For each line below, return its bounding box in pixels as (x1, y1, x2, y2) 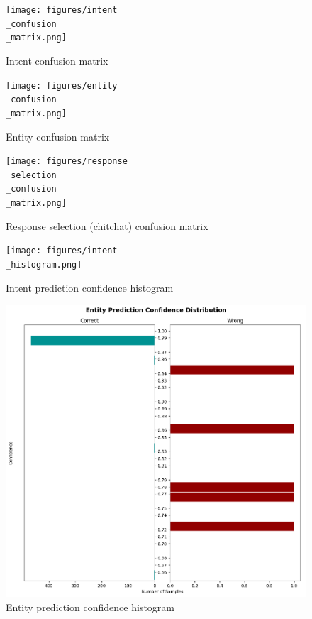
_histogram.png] (6, 260, 82, 270)
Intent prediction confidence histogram (6, 280, 174, 295)
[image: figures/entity (6, 80, 118, 91)
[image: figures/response (6, 156, 128, 167)
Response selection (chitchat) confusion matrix (6, 218, 208, 233)
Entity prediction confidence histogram (6, 599, 174, 614)
